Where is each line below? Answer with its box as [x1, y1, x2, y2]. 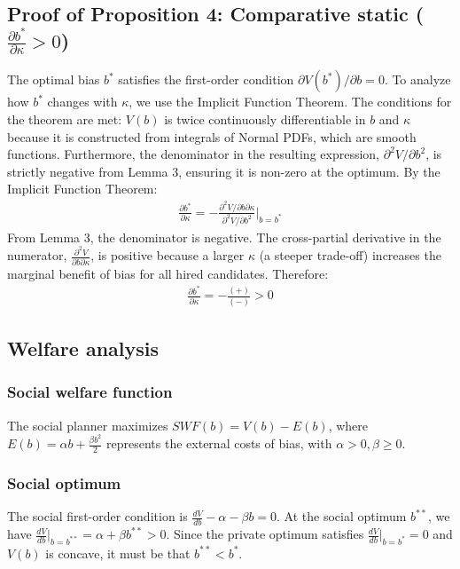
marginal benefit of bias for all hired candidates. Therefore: [7, 264, 329, 282]
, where [328, 415, 369, 434]
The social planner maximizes [7, 415, 168, 434]
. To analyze [384, 70, 451, 89]
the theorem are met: [7, 110, 122, 129]
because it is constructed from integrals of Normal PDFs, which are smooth [7, 127, 417, 146]
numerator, [7, 246, 67, 265]
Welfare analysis [7, 335, 160, 362]
